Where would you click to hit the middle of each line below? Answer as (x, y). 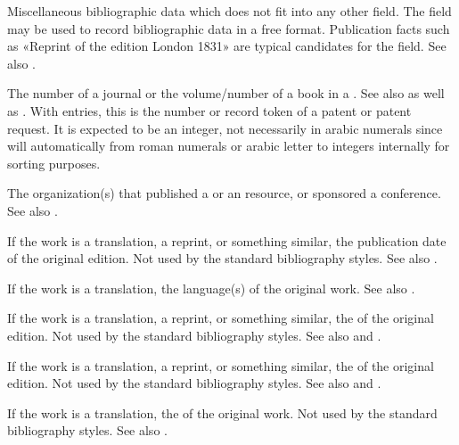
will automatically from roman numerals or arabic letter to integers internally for (229, 146)
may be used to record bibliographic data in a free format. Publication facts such (229, 28)
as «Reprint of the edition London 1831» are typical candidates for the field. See (227, 46)
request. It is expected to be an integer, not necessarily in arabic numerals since (225, 128)
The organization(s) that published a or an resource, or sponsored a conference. (224, 193)
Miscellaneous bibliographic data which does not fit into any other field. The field (229, 11)
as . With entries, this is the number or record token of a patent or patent (209, 110)
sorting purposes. (54, 163)
